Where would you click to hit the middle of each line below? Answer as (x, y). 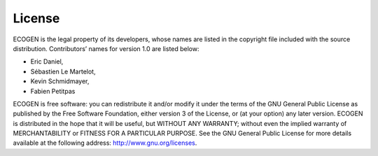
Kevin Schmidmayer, (60, 81)
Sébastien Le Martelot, (63, 71)
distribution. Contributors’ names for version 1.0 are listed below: (106, 48)
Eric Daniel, (47, 62)
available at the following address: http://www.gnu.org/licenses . (105, 143)
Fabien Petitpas (53, 91)
